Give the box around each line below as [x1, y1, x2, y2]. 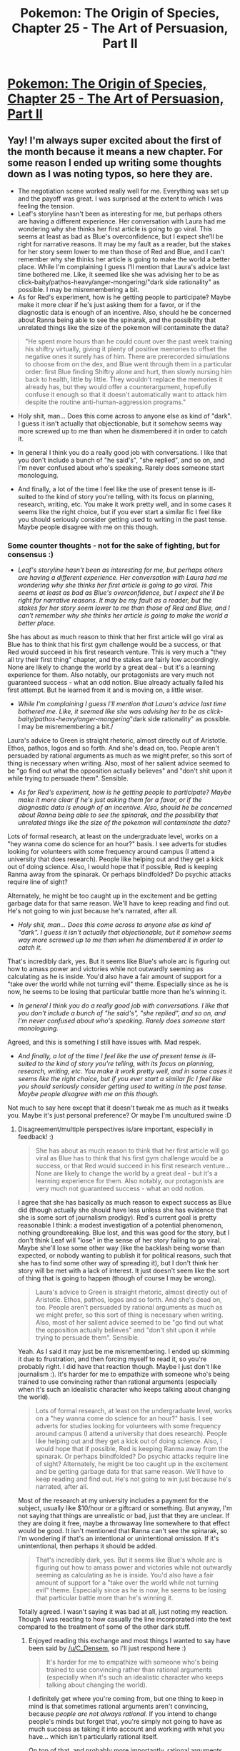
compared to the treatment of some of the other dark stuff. [17, 1622, 191, 1631]
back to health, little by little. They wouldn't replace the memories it [24, 375, 223, 383]
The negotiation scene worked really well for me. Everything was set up [17, 187, 229, 195]
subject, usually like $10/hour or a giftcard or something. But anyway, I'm [17, 1504, 232, 1512]
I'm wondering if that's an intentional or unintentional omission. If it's [17, 1534, 219, 1543]
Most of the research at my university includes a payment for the [17, 1496, 209, 1505]
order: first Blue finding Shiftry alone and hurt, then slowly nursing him [24, 368, 232, 376]
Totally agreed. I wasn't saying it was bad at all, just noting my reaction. [17, 1607, 229, 1616]
